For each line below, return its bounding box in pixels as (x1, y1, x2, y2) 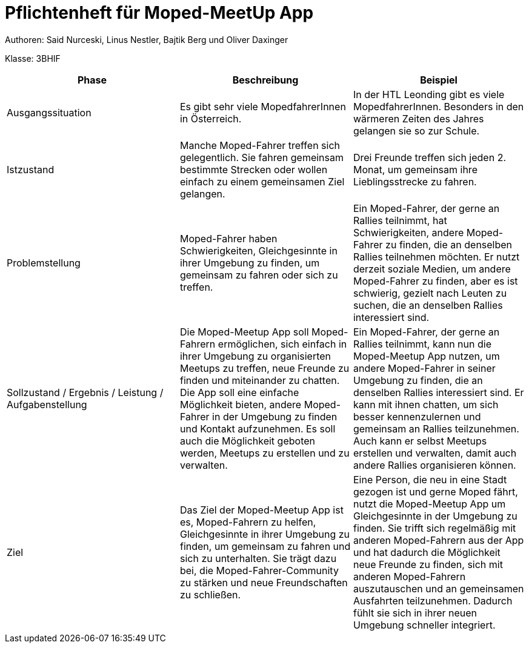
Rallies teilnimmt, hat (353, 214, 447, 226)
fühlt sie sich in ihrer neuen (353, 606, 477, 619)
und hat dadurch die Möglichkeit (353, 546, 501, 558)
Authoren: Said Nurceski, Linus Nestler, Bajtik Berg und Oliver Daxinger (5, 34, 288, 45)
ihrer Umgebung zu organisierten (179, 349, 331, 362)
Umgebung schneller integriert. (353, 618, 496, 631)
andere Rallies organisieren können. (353, 458, 516, 471)
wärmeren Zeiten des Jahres (353, 112, 484, 125)
